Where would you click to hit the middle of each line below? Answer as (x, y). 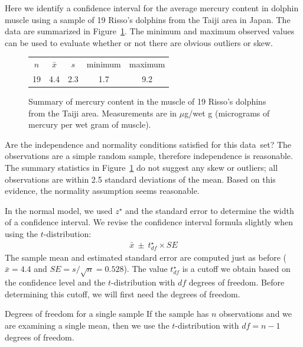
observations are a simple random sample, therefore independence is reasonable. (149, 156)
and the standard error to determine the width (210, 210)
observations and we (255, 314)
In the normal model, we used (59, 210)
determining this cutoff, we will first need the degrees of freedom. (123, 294)
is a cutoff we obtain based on (236, 269)
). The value (146, 269)
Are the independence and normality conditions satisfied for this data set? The (148, 144)
